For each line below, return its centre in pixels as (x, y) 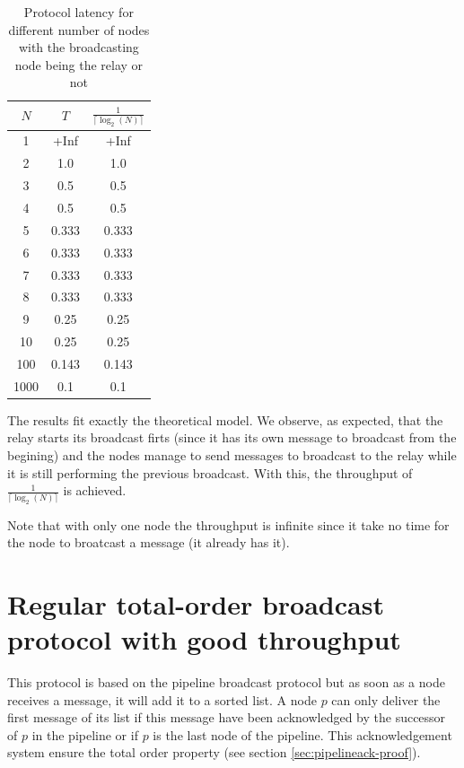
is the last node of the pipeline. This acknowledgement (302, 734)
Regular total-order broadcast (196, 603)
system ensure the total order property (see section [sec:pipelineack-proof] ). (214, 752)
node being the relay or (79, 64)
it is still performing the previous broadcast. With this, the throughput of (210, 472)
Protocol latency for (79, 12)
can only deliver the (386, 699)
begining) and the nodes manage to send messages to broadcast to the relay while (232, 455)
